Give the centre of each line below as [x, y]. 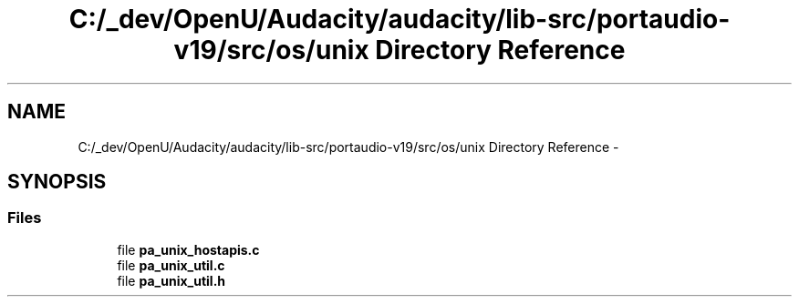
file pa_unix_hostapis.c [188, 249]
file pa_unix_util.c [171, 265]
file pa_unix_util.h [171, 280]
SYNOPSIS [57, 182]
